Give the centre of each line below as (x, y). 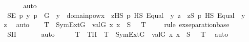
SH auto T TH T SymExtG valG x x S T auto (117, 34)
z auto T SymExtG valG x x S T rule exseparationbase (117, 24)
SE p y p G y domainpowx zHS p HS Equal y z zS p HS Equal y (126, 15)
